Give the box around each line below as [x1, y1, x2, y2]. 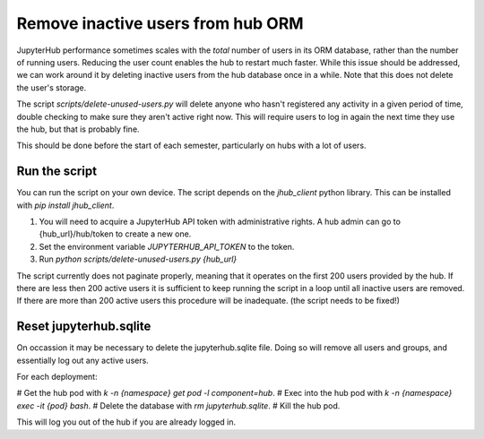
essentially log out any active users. [16, 355, 150, 366]
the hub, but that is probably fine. [16, 124, 140, 134]
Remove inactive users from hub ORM [16, 13, 304, 33]
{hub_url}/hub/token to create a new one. [39, 228, 192, 239]
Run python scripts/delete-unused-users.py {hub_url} [39, 254, 238, 264]
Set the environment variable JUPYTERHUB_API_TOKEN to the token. [39, 241, 295, 252]
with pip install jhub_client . [16, 200, 115, 211]
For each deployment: [16, 372, 98, 382]
